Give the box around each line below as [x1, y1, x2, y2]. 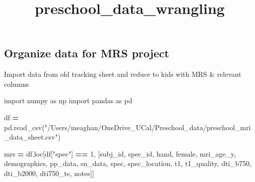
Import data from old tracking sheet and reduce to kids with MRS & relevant [4, 69, 242, 79]
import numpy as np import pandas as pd [4, 95, 133, 106]
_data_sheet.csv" [4, 132, 58, 142]
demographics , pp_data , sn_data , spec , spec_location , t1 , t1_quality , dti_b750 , [4, 158, 252, 169]
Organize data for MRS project [4, 45, 169, 61]
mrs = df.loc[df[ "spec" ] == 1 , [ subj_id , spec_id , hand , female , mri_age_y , [4, 148, 236, 159]
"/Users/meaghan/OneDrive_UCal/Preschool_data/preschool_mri [44, 122, 251, 132]
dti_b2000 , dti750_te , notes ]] [4, 168, 94, 178]
